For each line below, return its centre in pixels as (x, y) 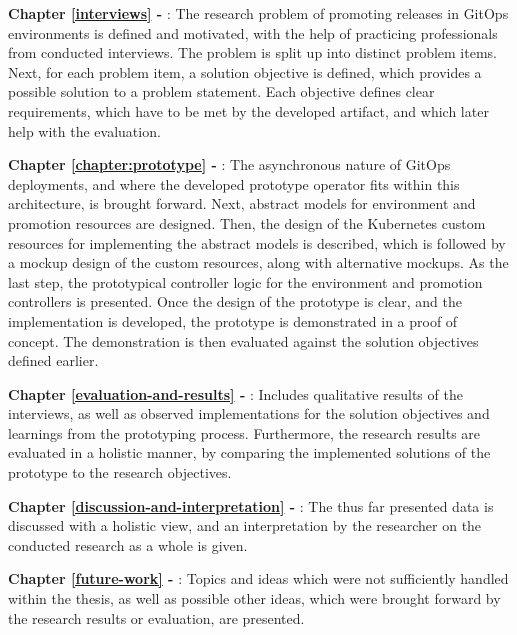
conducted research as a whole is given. (128, 544)
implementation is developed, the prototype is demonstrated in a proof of (233, 320)
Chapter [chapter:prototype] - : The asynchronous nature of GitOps (229, 164)
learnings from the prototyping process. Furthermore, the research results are (244, 432)
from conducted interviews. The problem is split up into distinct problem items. (252, 52)
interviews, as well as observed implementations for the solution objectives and (249, 413)
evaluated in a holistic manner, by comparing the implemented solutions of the (249, 452)
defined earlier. (53, 360)
